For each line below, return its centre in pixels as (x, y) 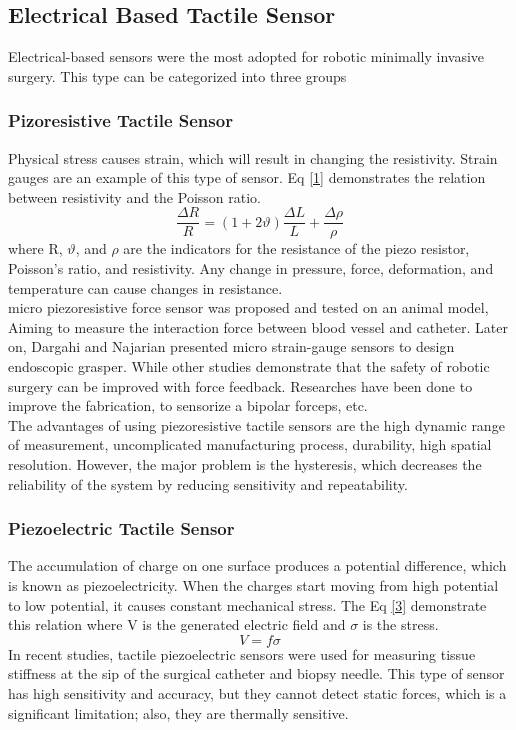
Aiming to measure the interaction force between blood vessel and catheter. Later (258, 326)
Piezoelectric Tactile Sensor (121, 528)
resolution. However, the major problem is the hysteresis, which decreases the (245, 463)
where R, (35, 248)
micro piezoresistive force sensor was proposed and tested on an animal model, (248, 307)
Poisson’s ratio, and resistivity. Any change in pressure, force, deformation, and (251, 268)
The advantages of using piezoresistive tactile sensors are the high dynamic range (256, 424)
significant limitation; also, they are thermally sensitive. (178, 712)
